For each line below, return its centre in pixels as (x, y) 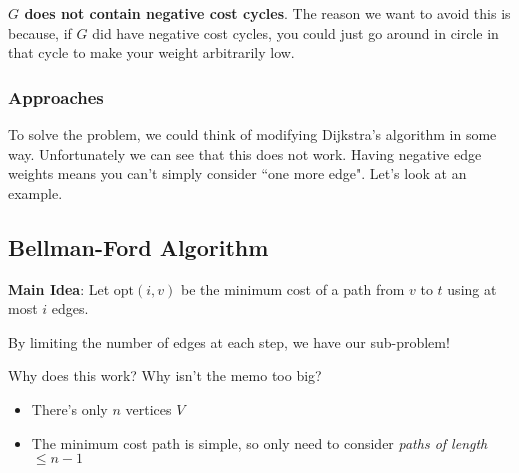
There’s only (69, 408)
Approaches (56, 96)
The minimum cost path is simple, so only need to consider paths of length (259, 442)
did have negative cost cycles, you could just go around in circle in (295, 32)
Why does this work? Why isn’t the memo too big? (165, 375)
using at (472, 288)
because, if (40, 32)
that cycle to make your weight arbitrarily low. (151, 52)
